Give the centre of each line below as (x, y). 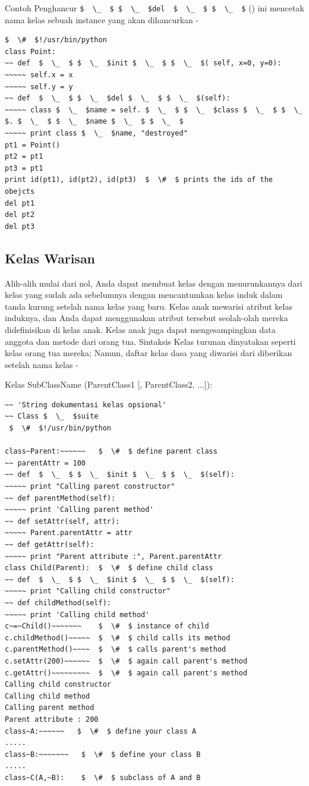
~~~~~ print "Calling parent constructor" (90, 487)
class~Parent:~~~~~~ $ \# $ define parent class (111, 452)
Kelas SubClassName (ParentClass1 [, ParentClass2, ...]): (109, 384)
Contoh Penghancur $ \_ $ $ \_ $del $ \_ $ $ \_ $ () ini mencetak (154, 8)
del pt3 (20, 226)
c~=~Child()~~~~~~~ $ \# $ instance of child (107, 626)
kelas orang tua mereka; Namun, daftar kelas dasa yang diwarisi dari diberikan (149, 353)
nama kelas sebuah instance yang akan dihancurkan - (102, 19)
